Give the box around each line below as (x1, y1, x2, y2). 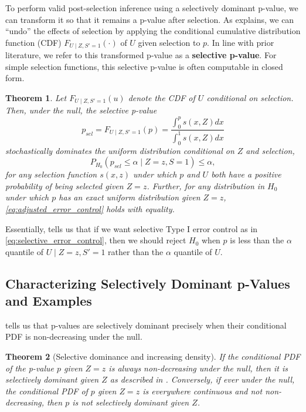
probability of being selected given (5, 179, 124, 192)
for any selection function (5, 168, 97, 180)
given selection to (138, 36, 200, 48)
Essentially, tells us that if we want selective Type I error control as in (5, 222, 258, 235)
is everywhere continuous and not (142, 384, 263, 397)
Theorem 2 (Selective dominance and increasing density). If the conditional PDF (5, 350, 301, 363)
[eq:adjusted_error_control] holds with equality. (5, 202, 175, 215)
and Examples (5, 292, 92, 310)
